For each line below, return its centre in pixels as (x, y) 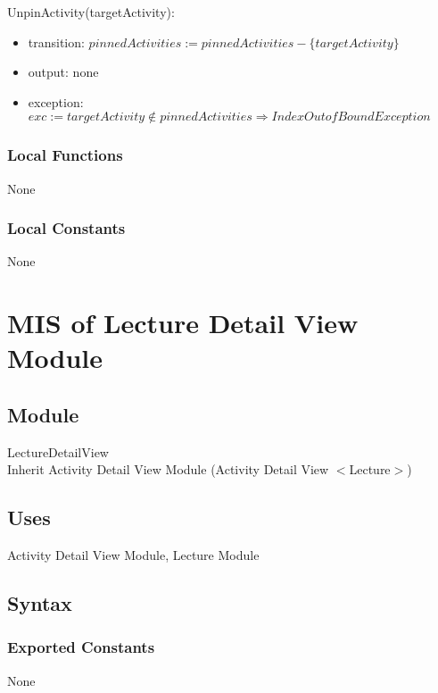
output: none (63, 72)
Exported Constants (81, 647)
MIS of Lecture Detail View (183, 323)
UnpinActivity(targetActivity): (91, 12)
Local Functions (65, 155)
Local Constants (66, 228)
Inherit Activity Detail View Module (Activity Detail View (168, 469)
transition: (56, 42)
